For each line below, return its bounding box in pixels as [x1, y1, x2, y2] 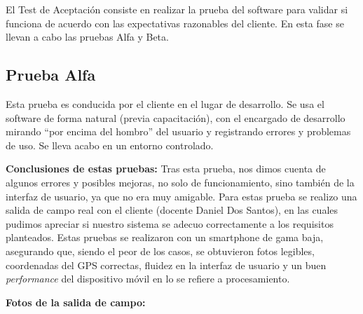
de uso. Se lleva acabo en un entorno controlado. [6, 137, 214, 152]
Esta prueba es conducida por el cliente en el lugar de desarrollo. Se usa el [6, 96, 324, 111]
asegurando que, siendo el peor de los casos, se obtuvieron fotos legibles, [6, 243, 315, 258]
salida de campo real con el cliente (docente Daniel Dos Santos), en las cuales [6, 203, 338, 217]
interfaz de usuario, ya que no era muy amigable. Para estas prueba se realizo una [6, 189, 357, 203]
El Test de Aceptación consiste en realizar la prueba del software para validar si [6, 2, 348, 16]
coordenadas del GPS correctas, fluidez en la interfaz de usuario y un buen [6, 257, 327, 272]
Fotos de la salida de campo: [6, 294, 146, 309]
